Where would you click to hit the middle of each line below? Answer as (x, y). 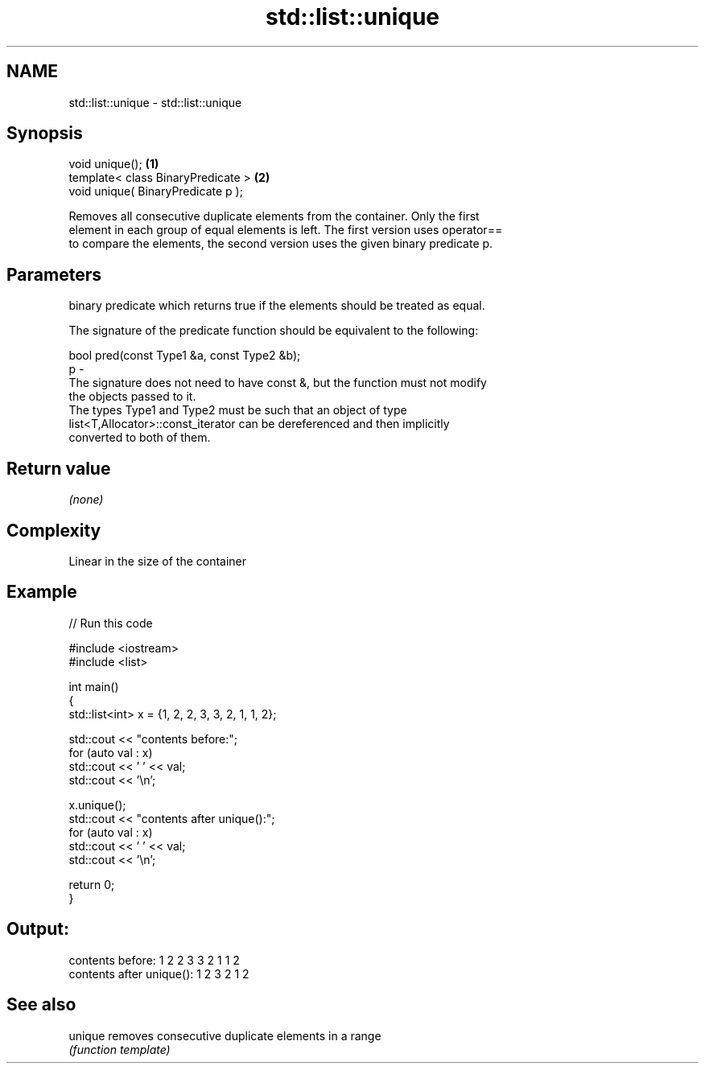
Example (42, 592)
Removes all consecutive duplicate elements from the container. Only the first (274, 216)
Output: (38, 929)
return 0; (92, 884)
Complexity (54, 530)
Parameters (54, 274)
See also (41, 1005)
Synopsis (45, 134)
